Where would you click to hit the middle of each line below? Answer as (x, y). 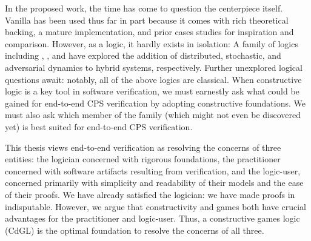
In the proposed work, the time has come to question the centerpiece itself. (144, 8)
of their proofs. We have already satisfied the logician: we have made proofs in (150, 194)
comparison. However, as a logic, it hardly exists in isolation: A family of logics (152, 43)
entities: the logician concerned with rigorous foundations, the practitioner (143, 159)
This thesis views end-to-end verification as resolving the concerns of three (143, 147)
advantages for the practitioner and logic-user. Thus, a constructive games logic (152, 218)
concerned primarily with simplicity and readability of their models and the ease (154, 183)
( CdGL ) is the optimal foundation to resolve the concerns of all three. (135, 230)
